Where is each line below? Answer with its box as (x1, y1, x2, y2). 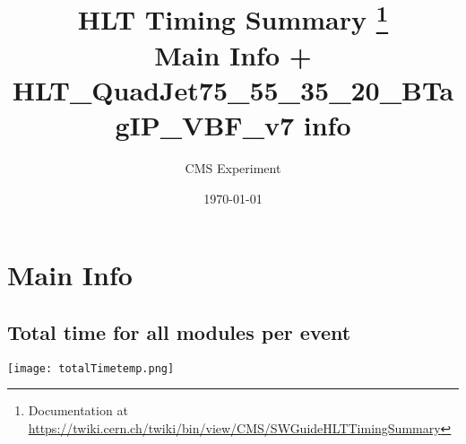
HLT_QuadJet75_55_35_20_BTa (12, 71, 454, 108)
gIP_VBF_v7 (115, 107, 295, 144)
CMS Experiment (185, 159, 281, 178)
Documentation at (28, 401, 128, 420)
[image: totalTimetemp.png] (7, 361, 175, 375)
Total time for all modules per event (7, 318, 351, 345)
